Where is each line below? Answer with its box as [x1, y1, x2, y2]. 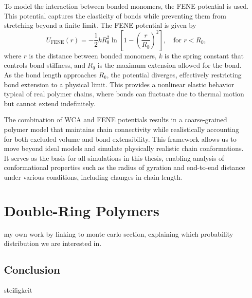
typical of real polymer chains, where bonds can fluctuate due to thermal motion [4, 89, 244, 99]
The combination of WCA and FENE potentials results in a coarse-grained [4, 114, 227, 125]
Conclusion [4, 262, 60, 277]
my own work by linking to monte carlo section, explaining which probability [4, 228, 234, 239]
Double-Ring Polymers [4, 200, 160, 220]
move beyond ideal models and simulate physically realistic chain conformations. [4, 143, 244, 153]
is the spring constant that [164, 50, 244, 60]
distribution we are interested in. [4, 238, 102, 248]
